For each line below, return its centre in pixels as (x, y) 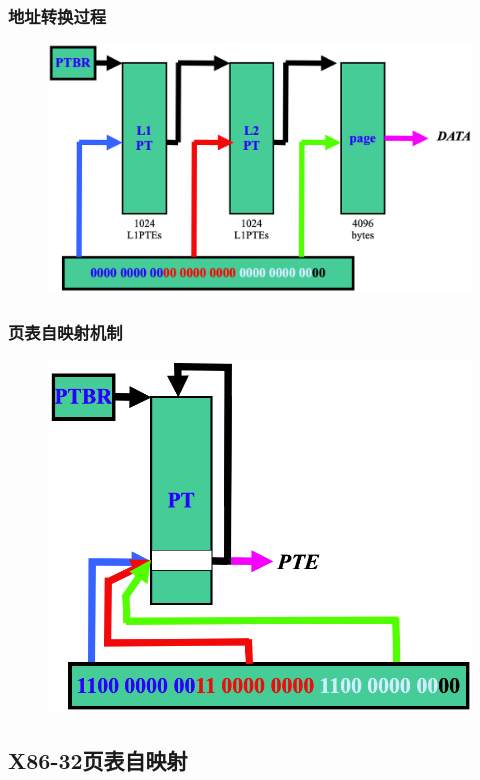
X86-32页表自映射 (98, 759)
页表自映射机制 (65, 331)
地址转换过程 (57, 15)
